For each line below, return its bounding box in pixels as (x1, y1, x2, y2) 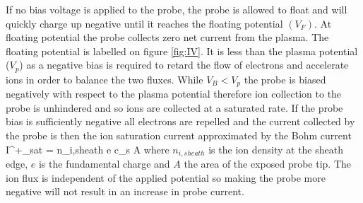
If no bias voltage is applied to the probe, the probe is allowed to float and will (6, 2, 347, 16)
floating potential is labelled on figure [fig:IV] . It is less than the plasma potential (6, 43, 358, 58)
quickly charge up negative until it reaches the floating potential (6, 16, 283, 30)
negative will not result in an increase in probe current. (6, 184, 244, 199)
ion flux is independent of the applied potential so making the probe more (6, 170, 326, 185)
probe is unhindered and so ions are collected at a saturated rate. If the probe (6, 100, 343, 115)
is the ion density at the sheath (208, 141, 343, 156)
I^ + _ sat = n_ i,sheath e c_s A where (6, 141, 169, 156)
